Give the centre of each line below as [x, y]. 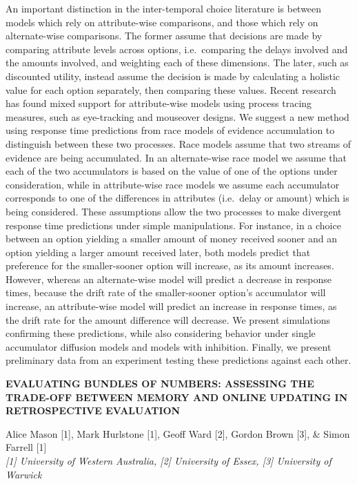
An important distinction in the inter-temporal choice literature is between [164, 8]
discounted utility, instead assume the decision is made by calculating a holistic [173, 76]
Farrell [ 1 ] [26, 447]
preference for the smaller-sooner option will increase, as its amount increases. [170, 265]
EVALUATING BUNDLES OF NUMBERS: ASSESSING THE [160, 384]
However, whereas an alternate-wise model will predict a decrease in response [169, 279]
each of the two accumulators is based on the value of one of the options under [172, 171]
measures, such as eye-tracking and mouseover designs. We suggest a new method [177, 116]
